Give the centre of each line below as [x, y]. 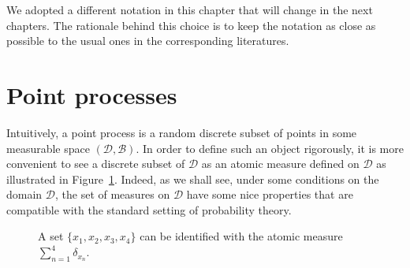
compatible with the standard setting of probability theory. [149, 209]
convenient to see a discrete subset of [96, 164]
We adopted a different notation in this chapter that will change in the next [190, 9]
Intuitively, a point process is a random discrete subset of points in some [182, 132]
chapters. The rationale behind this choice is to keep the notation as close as [191, 25]
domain [24, 194]
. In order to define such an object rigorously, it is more [270, 148]
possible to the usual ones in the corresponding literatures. [148, 41]
